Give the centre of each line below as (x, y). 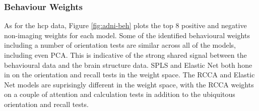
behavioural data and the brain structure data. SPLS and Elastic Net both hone (128, 65)
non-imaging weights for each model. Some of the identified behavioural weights (127, 35)
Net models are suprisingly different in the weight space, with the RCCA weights (129, 84)
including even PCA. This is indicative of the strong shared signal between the (125, 55)
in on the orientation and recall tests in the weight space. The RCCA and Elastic (129, 75)
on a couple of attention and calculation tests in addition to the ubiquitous (120, 94)
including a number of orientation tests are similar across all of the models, (120, 45)
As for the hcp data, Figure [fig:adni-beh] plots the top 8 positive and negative (125, 25)
